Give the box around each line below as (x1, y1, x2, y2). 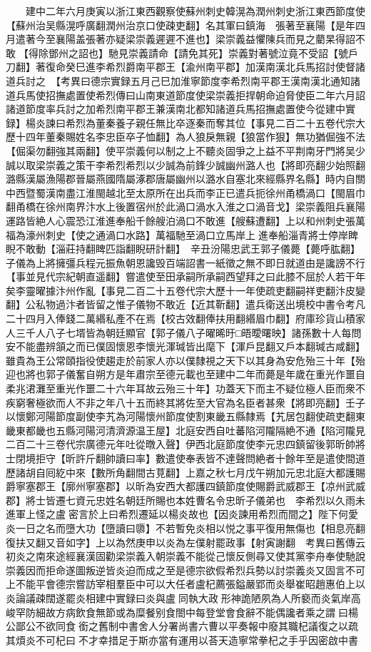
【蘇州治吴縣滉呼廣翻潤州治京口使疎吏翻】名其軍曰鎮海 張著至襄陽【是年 (6, 17, 355, 32)
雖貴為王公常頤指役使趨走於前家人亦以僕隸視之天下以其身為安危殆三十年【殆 (6, 352, 365, 367)
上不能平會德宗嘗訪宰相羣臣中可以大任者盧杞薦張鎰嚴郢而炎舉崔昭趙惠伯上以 (6, 576, 365, 591)
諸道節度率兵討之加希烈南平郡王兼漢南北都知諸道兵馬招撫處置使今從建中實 (6, 101, 355, 116)
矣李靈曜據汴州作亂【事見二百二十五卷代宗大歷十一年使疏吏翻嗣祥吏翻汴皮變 (6, 282, 365, 297)
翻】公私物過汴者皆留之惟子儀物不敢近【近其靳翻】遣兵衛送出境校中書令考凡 (6, 297, 365, 312)
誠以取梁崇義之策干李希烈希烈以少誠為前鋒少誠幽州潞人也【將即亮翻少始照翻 (6, 157, 365, 172)
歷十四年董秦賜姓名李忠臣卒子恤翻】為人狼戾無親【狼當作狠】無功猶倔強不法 (6, 129, 365, 144)
